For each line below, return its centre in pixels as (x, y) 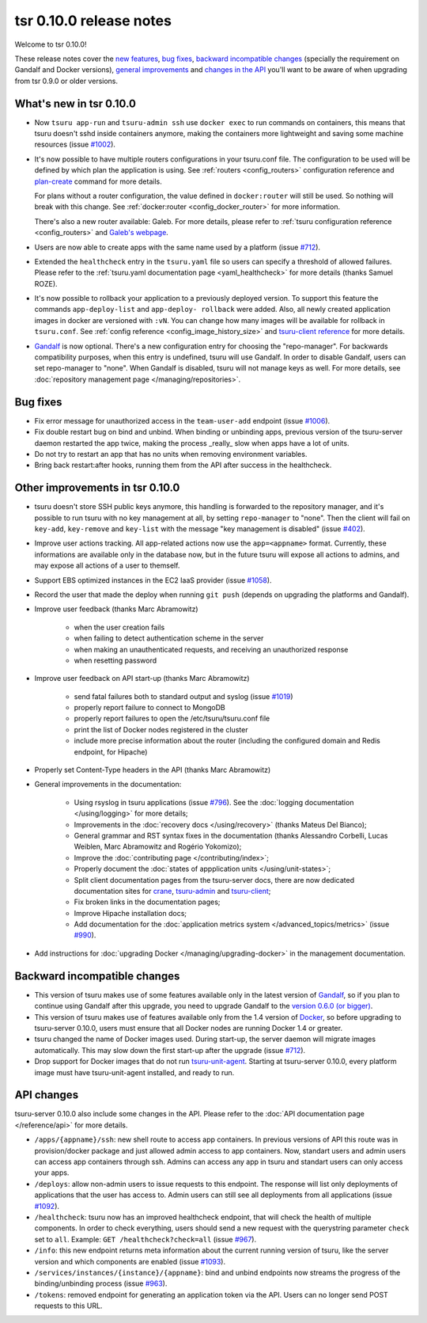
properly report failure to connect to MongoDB (149, 708)
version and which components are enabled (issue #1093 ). (130, 1261)
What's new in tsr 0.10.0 (75, 103)
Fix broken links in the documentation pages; (147, 902)
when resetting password (115, 660)
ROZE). (46, 283)
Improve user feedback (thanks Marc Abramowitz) (116, 609)
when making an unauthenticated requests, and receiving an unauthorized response (211, 649)
